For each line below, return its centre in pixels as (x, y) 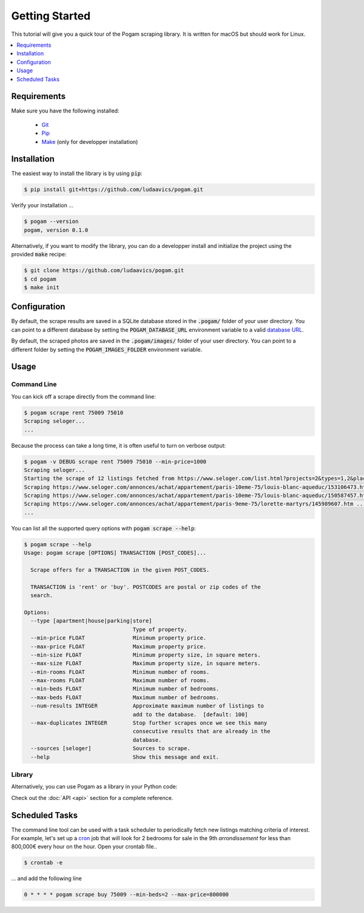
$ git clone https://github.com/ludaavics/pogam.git (104, 271)
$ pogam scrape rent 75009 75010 (74, 412)
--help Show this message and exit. (125, 757)
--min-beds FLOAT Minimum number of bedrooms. (125, 689)
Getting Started (51, 16)
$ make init (42, 287)
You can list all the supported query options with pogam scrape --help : (104, 528)
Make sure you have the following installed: (65, 111)
